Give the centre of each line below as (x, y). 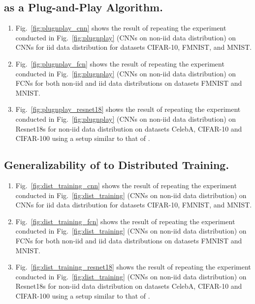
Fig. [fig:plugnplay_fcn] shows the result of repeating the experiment (120, 63)
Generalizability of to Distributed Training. (117, 165)
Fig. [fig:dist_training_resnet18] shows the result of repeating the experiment (133, 267)
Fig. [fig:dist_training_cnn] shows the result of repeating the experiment (126, 185)
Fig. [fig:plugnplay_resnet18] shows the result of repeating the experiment (128, 109)
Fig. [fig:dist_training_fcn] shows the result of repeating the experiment (125, 221)
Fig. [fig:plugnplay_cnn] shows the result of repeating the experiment (121, 28)
